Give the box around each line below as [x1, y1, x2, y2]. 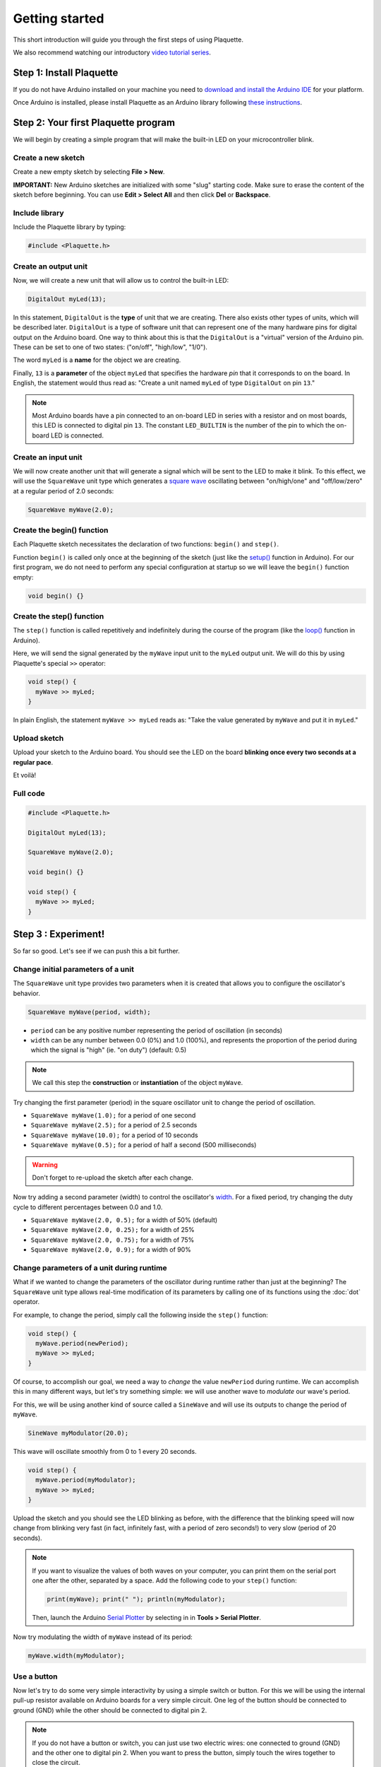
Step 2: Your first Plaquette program [13, 117, 176, 129]
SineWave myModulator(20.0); [28, 1428, 129, 1437]
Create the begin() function [13, 525, 109, 535]
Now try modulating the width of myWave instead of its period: [13, 1633, 193, 1641]
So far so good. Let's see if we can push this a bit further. [13, 947, 180, 956]
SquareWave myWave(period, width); [28, 1008, 151, 1016]
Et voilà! [13, 771, 37, 780]
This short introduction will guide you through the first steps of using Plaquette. [13, 35, 243, 44]
